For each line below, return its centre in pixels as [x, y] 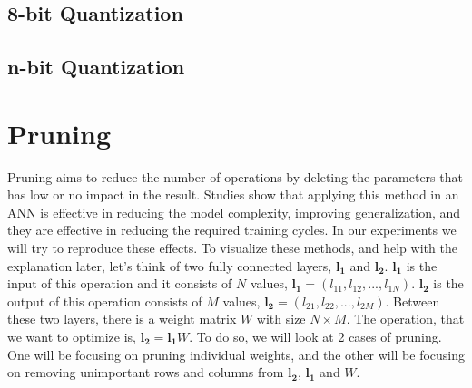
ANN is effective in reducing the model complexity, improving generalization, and [234, 212]
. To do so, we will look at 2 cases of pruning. [315, 337]
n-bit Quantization [96, 67]
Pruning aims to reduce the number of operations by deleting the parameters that [235, 176]
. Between [413, 301]
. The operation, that [405, 319]
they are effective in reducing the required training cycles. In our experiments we [232, 230]
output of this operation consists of [105, 301]
